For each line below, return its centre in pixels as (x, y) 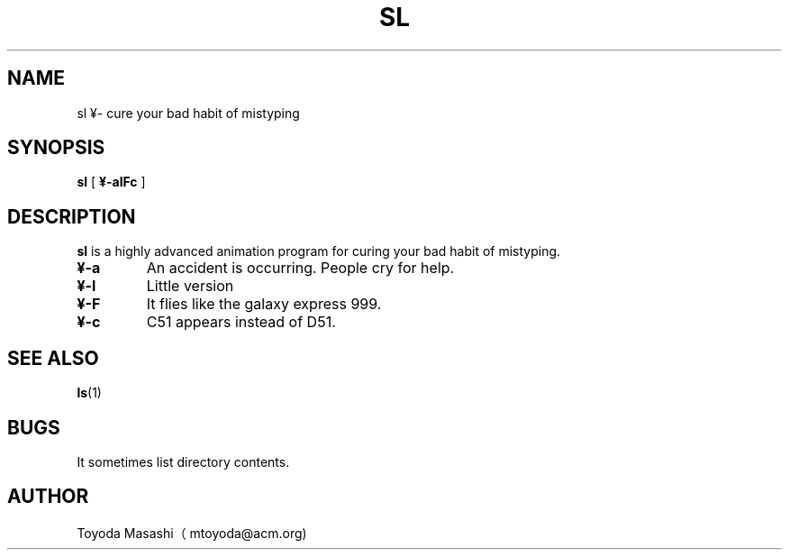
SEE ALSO (53, 358)
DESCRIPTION (72, 216)
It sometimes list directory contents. (183, 461)
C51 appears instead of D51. (241, 322)
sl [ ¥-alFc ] (111, 182)
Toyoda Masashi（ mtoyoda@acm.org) (192, 533)
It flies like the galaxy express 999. (264, 304)
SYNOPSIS (56, 148)
